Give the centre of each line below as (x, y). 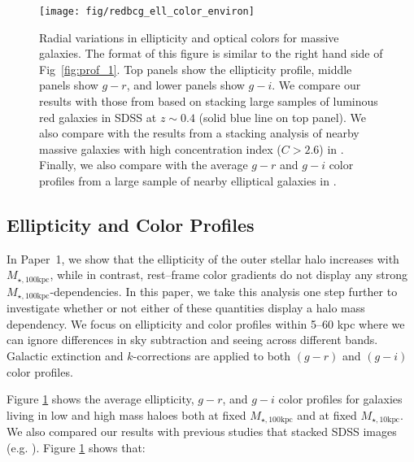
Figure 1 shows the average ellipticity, (100, 399)
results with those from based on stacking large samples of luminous (209, 101)
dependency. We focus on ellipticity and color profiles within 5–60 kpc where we (206, 323)
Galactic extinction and (65, 356)
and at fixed (327, 414)
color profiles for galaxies (340, 399)
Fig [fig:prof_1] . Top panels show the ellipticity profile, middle (196, 69)
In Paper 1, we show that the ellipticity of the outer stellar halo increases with (203, 258)
